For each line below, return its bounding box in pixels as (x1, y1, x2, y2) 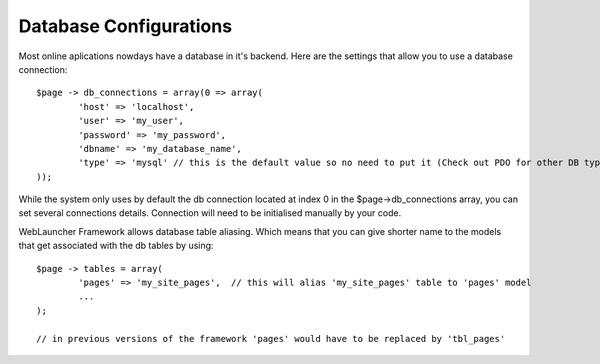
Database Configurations (18, 15, 233, 37)
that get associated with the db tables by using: (18, 240, 214, 252)
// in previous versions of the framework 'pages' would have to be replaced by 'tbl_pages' (36, 333, 506, 344)
